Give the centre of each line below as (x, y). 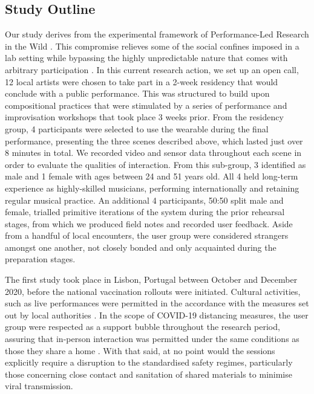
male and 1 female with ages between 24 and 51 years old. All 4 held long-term (152, 176)
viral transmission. (39, 386)
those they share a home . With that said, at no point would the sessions (140, 350)
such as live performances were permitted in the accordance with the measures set (157, 303)
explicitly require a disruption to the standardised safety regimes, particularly (149, 362)
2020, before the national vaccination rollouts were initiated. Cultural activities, (153, 291)
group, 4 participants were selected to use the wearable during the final (137, 128)
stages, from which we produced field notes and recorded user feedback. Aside (149, 223)
